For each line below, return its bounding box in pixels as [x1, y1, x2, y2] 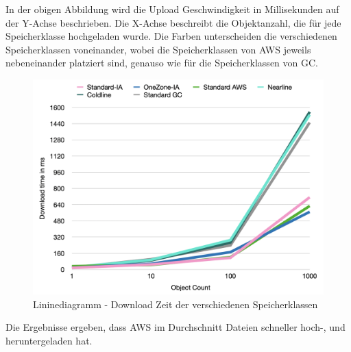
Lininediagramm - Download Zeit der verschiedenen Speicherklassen [33, 297, 318, 311]
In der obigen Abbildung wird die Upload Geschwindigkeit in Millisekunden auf [5, 2, 339, 16]
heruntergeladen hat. [5, 333, 93, 347]
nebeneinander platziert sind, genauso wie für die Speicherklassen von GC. [5, 55, 318, 70]
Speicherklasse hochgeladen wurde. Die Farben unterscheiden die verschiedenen [5, 29, 337, 43]
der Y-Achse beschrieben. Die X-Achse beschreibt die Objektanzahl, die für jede [5, 15, 341, 29]
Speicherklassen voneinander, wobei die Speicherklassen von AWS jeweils [5, 42, 311, 56]
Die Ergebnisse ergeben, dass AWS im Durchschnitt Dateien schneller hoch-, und [5, 320, 346, 334]
